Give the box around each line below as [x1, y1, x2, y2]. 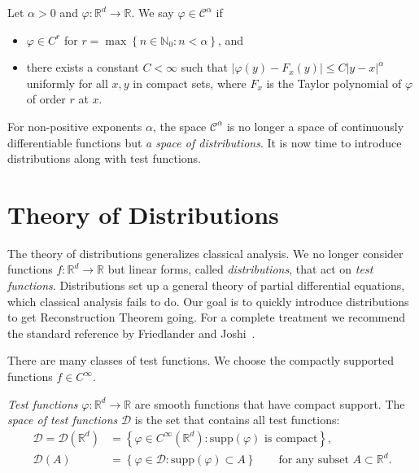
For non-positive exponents [7, 117, 142, 134]
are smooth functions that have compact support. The [134, 395, 405, 412]
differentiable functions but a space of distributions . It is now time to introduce [7, 134, 402, 151]
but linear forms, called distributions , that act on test [107, 261, 373, 278]
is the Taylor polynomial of [266, 74, 402, 91]
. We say [131, 4, 174, 20]
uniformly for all [26, 74, 108, 91]
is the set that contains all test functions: [134, 411, 340, 428]
